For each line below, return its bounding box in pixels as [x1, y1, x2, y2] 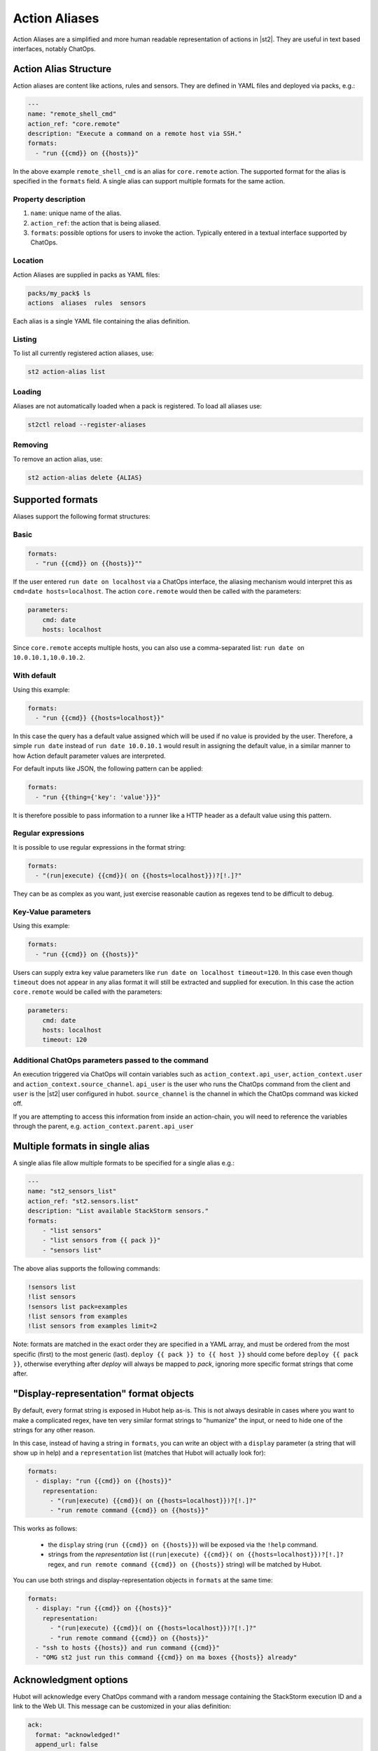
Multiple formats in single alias [13, 1140, 150, 1152]
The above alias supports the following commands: [13, 1264, 160, 1273]
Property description [13, 194, 85, 204]
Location [13, 256, 44, 265]
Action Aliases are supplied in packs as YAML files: [13, 270, 160, 279]
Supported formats [13, 494, 98, 506]
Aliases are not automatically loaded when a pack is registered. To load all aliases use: [13, 401, 262, 410]
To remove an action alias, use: [13, 455, 103, 463]
